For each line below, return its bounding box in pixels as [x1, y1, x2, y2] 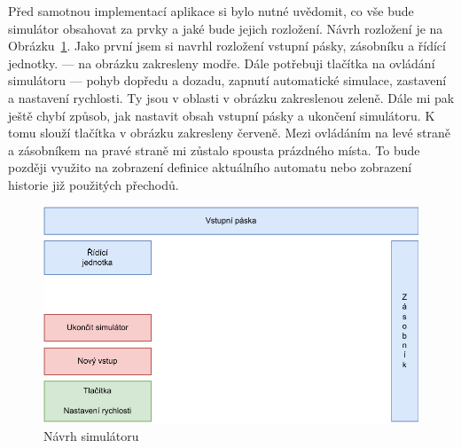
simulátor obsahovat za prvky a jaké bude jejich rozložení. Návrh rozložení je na [8, 19, 443, 37]
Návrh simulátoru [43, 427, 139, 445]
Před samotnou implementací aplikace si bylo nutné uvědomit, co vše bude [8, 2, 414, 20]
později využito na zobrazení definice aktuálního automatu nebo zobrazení [8, 158, 412, 177]
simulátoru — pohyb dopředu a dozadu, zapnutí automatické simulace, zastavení [8, 71, 447, 90]
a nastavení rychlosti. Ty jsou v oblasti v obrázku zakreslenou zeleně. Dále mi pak [8, 88, 455, 106]
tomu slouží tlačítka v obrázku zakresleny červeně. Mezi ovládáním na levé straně [8, 123, 450, 142]
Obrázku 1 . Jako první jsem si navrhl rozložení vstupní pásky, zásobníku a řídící [8, 36, 446, 55]
